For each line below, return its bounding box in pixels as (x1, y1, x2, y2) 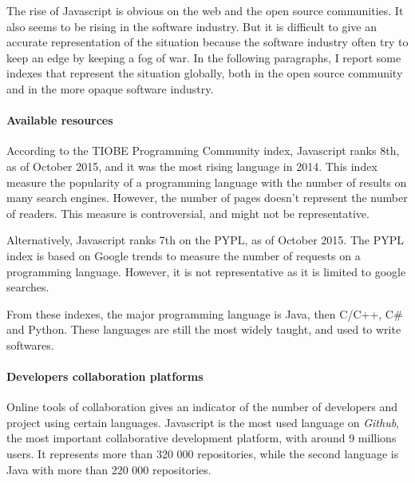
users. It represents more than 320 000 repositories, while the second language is (6, 445, 399, 462)
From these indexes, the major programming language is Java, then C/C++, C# (6, 305, 403, 322)
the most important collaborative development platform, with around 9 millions (6, 430, 397, 446)
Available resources (6, 112, 113, 129)
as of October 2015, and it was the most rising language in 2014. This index (6, 157, 377, 174)
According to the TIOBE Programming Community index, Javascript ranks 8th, (6, 142, 400, 159)
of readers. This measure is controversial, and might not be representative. (6, 204, 370, 221)
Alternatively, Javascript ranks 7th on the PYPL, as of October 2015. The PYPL (6, 232, 404, 248)
